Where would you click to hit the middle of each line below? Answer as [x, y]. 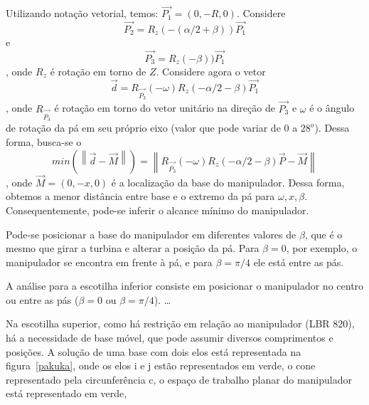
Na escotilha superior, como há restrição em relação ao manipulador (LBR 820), [180, 324]
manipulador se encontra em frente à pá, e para [109, 262]
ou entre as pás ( [42, 299]
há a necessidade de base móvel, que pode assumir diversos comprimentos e [170, 338]
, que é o [323, 234]
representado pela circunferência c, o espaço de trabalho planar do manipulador [179, 379]
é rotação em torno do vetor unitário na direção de [165, 108]
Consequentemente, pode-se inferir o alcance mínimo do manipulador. [157, 210]
